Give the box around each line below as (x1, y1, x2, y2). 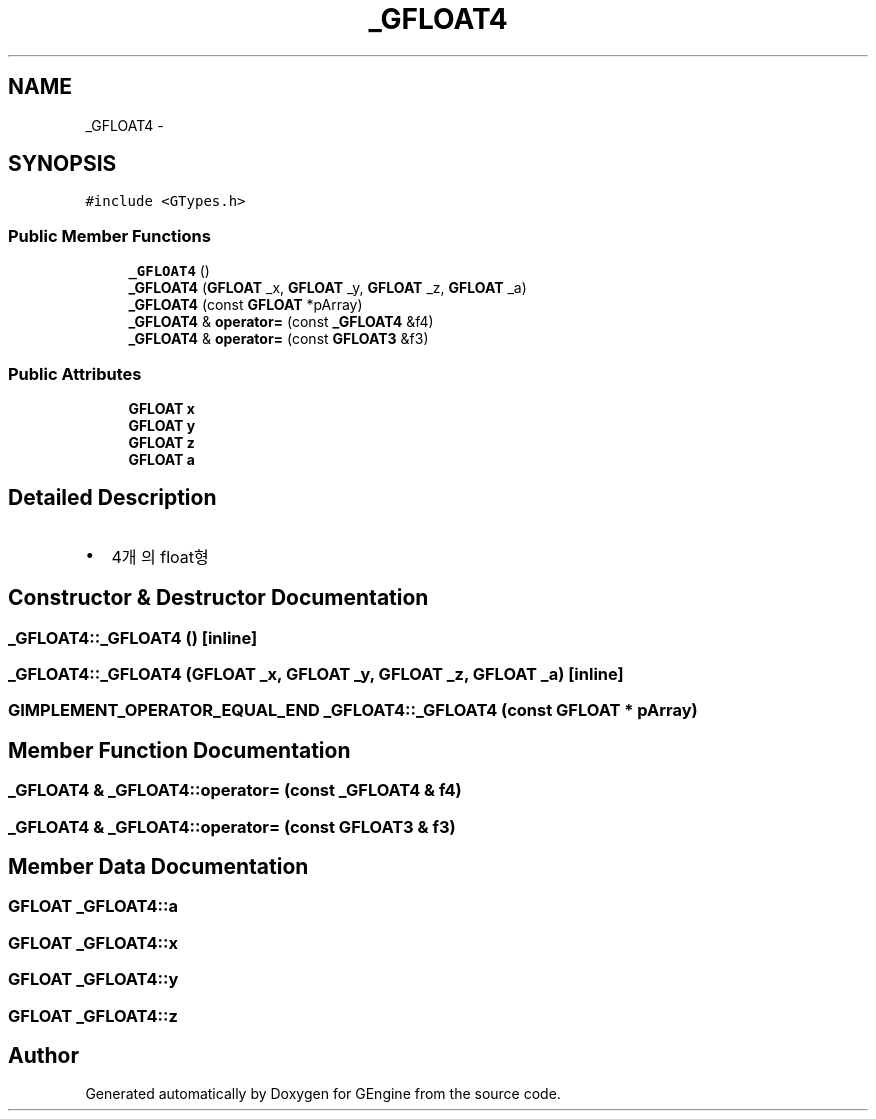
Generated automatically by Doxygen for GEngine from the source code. (85, 1085, 561, 1103)
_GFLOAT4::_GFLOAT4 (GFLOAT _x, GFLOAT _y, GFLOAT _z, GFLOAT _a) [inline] (8, 664, 624, 684)
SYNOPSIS (8, 151, 117, 177)
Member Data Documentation (8, 854, 309, 880)
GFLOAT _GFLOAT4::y (8, 969, 179, 990)
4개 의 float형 (111, 546, 209, 567)
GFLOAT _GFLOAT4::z (8, 1005, 178, 1026)
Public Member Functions (8, 225, 211, 246)
